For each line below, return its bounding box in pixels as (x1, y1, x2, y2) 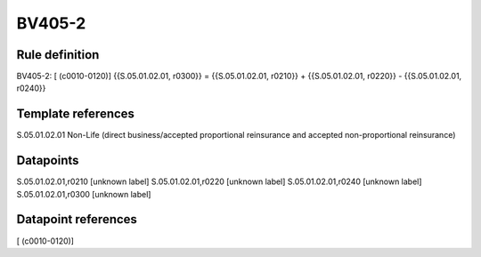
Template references (16, 107, 135, 122)
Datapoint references (16, 212, 138, 227)
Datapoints (16, 153, 79, 168)
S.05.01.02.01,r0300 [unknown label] (16, 189, 151, 199)
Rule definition (16, 47, 100, 62)
